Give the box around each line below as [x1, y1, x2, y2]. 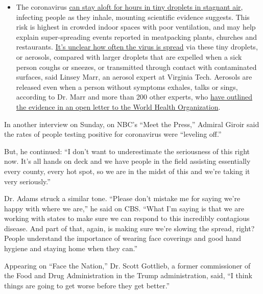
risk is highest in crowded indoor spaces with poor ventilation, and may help [16, 21, 256, 32]
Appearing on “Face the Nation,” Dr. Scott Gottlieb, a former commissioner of [4, 260, 251, 271]
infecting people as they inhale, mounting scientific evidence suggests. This [16, 11, 250, 22]
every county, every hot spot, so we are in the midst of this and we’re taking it [4, 165, 250, 176]
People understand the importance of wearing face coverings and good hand [4, 233, 242, 243]
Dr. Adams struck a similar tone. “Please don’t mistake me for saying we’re [4, 193, 241, 204]
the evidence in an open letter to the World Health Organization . [16, 101, 221, 112]
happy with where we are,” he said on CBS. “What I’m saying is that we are [4, 203, 244, 213]
